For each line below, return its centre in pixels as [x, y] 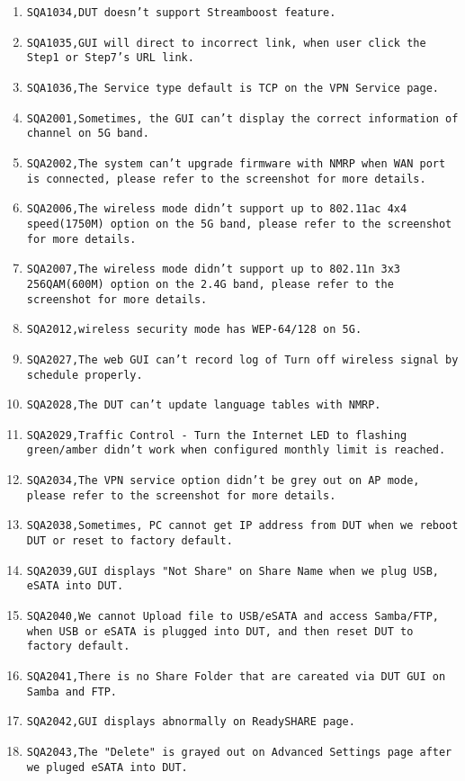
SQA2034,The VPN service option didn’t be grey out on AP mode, [223, 481]
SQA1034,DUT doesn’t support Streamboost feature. [181, 13]
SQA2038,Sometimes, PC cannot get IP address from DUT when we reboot [242, 526]
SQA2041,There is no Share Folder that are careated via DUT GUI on [236, 677]
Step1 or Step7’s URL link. [110, 58]
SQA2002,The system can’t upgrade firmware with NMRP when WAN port [236, 163]
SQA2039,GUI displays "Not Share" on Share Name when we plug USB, [232, 571]
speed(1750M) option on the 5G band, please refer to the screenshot [239, 224]
